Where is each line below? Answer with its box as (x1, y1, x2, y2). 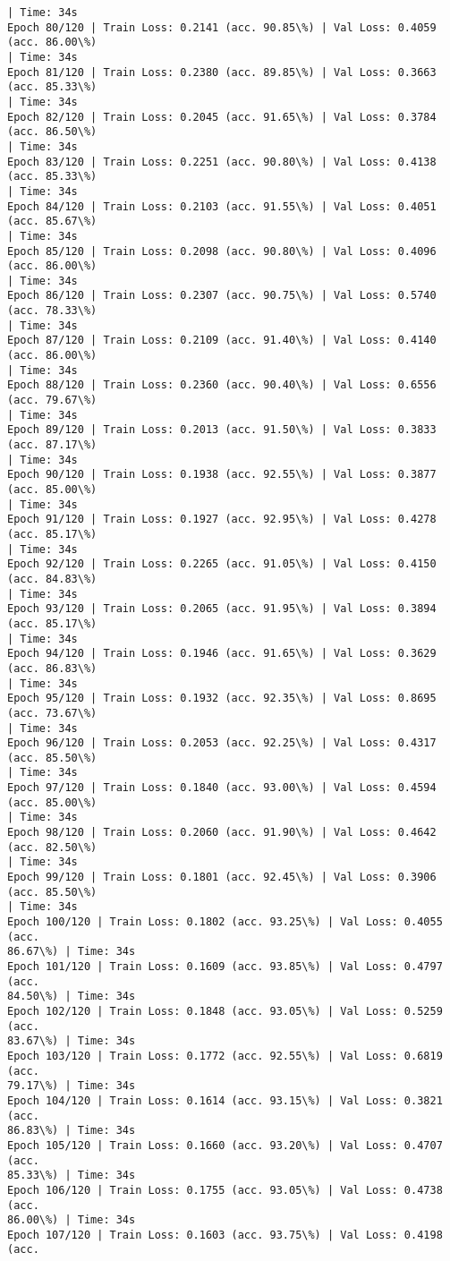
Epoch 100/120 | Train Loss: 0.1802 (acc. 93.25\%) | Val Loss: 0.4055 (7, 916, 443, 929)
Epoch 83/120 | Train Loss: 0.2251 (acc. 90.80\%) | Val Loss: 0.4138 (7, 155, 437, 168)
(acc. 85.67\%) (7, 215, 98, 228)
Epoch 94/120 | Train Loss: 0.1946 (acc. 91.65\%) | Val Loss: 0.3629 (7, 647, 437, 660)
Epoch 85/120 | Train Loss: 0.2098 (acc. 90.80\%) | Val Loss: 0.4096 (7, 244, 437, 258)
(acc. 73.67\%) (7, 706, 98, 720)
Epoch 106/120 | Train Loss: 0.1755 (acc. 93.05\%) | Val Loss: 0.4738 (7, 1183, 443, 1197)
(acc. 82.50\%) (7, 840, 98, 854)
